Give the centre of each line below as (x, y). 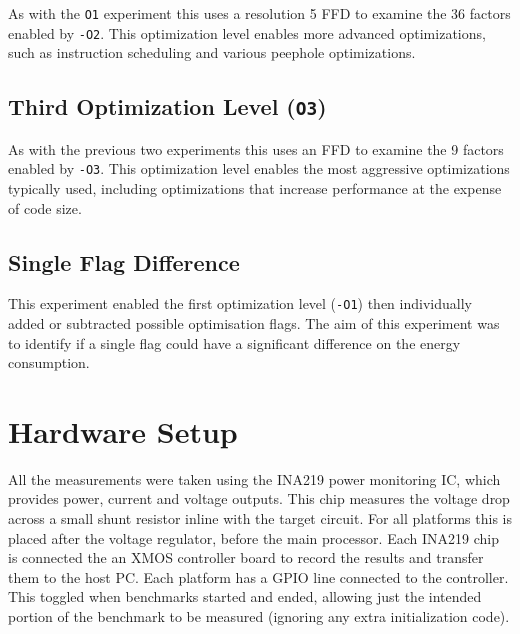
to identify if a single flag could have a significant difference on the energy (234, 342)
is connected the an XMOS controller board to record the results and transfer (246, 557)
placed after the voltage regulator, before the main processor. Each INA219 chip (253, 537)
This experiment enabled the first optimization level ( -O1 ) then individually (240, 303)
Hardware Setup (123, 430)
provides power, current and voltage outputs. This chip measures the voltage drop (259, 498)
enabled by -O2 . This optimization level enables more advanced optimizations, (247, 32)
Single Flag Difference (124, 261)
